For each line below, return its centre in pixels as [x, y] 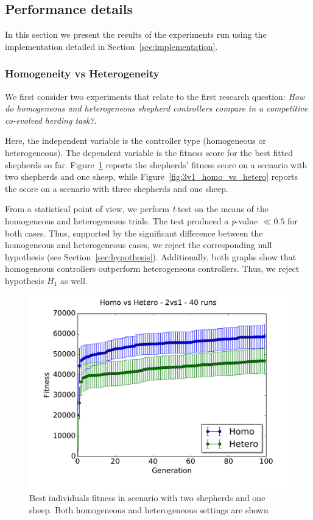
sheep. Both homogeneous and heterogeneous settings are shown [149, 509]
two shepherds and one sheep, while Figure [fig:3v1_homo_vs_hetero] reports [152, 176]
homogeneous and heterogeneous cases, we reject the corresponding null [139, 245]
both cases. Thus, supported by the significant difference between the [134, 233]
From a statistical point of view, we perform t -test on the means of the [137, 209]
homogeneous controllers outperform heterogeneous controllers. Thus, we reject [152, 269]
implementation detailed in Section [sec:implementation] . [111, 46]
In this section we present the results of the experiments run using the [136, 34]
